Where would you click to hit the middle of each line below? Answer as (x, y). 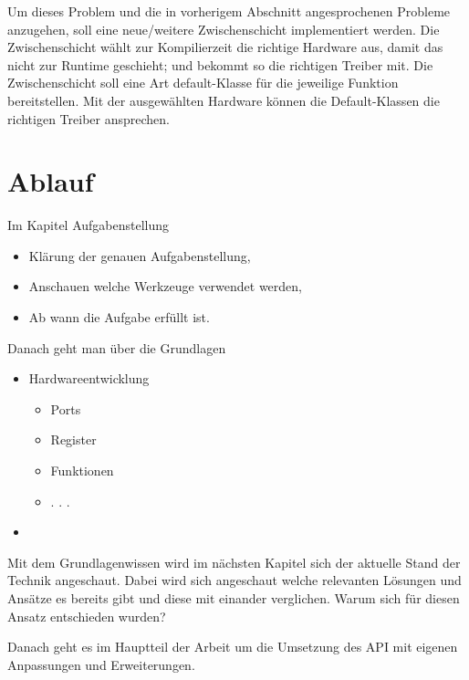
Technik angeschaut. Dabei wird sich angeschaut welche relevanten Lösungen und (234, 580)
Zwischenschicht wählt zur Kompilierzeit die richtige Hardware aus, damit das (225, 47)
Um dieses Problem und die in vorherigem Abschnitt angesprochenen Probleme (229, 11)
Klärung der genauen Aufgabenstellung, (140, 255)
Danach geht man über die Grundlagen (117, 347)
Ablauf (51, 181)
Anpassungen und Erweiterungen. (101, 664)
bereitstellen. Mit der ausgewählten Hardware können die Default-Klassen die (224, 100)
